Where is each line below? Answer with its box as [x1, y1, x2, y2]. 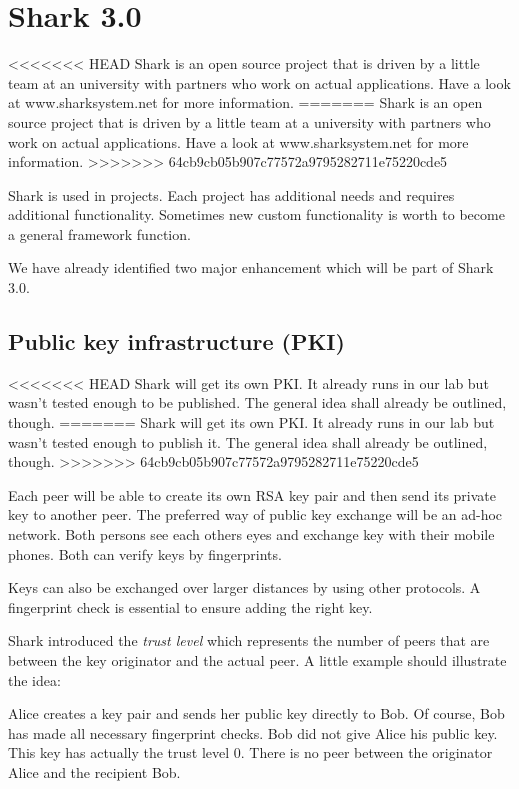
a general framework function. [8, 223, 191, 244]
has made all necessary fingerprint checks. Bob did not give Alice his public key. [8, 722, 498, 743]
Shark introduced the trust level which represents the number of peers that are [8, 630, 490, 651]
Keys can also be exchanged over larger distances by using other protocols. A [8, 577, 481, 598]
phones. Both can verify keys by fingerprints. [8, 543, 282, 564]
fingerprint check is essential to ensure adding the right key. [8, 596, 373, 617]
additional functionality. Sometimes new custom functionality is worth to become [8, 204, 505, 225]
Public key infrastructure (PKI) [8, 326, 345, 357]
